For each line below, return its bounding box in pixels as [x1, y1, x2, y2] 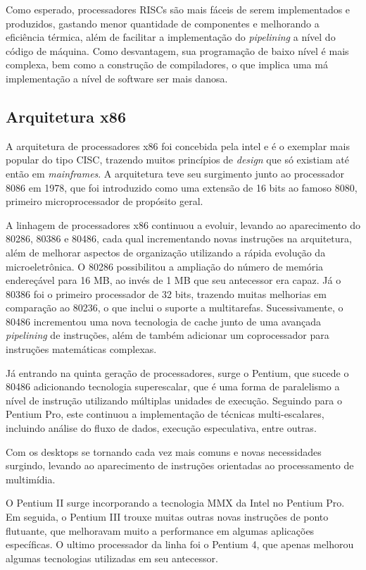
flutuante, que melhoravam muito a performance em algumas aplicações [6, 523, 315, 538]
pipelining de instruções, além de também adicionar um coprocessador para [6, 328, 329, 342]
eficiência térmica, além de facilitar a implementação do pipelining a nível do [6, 30, 336, 44]
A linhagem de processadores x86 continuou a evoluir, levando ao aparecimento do [6, 217, 360, 232]
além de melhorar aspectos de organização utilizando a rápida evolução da [6, 244, 326, 259]
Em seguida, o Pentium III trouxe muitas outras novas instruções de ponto [6, 509, 329, 524]
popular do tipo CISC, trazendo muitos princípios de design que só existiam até [6, 152, 349, 167]
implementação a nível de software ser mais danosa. [6, 70, 228, 85]
